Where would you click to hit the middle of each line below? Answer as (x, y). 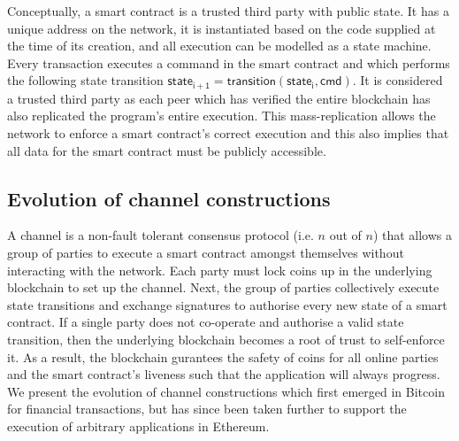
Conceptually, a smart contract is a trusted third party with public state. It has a (228, 11)
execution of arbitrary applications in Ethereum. (138, 426)
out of (345, 235)
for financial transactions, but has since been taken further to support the (207, 409)
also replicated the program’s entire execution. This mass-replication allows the (222, 116)
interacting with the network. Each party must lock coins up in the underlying (220, 270)
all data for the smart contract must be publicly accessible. (167, 150)
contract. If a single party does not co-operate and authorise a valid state (206, 322)
